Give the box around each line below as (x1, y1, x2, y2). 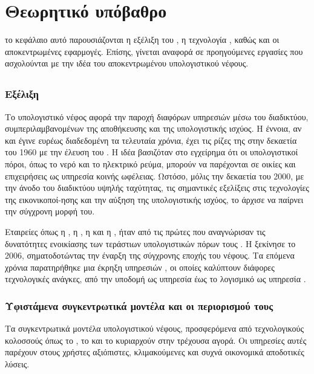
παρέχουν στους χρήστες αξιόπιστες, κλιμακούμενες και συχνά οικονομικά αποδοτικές (5, 346, 304, 358)
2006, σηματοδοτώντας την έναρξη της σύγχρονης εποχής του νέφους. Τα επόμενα (5, 249, 295, 262)
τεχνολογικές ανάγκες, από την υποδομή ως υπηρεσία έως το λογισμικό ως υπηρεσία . (5, 272, 306, 285)
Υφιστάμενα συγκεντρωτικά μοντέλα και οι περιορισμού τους (5, 298, 273, 313)
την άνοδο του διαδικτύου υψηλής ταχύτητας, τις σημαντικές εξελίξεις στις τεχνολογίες (5, 181, 309, 194)
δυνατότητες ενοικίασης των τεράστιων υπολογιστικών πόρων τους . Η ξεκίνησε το (5, 237, 296, 250)
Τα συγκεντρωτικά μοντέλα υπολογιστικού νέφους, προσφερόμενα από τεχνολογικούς (5, 322, 304, 335)
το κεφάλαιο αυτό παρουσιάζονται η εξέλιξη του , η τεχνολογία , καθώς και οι (5, 33, 280, 46)
